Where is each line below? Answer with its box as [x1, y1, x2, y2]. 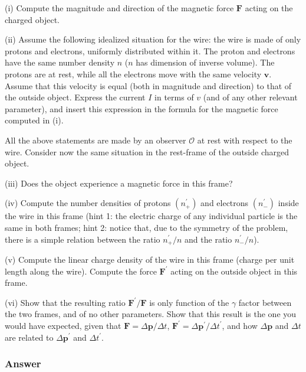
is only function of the [149, 296, 229, 308]
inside [278, 197, 299, 209]
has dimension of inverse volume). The [136, 56, 275, 68]
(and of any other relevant [203, 91, 298, 103]
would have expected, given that [5, 319, 121, 331]
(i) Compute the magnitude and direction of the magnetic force [5, 2, 234, 14]
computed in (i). [5, 114, 64, 126]
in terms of [154, 91, 194, 103]
